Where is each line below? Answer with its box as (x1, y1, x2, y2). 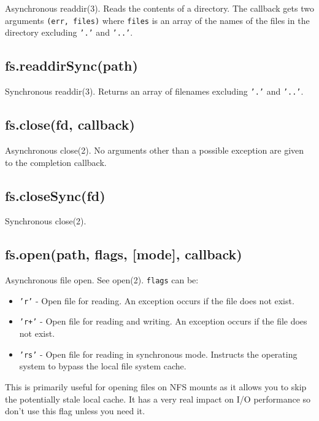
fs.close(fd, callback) (5, 115, 135, 134)
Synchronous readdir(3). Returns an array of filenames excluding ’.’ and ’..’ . (5, 85, 304, 98)
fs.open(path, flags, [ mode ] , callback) (5, 245, 242, 264)
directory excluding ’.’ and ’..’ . (5, 26, 133, 39)
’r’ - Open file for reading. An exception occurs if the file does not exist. (19, 294, 294, 307)
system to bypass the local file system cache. (19, 360, 186, 372)
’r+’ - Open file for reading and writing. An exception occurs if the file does (19, 315, 307, 328)
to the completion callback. (5, 155, 107, 168)
